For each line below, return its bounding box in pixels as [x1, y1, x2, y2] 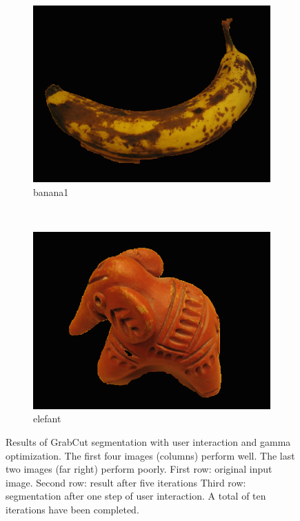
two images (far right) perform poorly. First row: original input [6, 462, 272, 476]
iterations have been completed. [6, 502, 139, 517]
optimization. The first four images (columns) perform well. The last [6, 448, 295, 462]
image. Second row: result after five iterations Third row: [6, 475, 246, 489]
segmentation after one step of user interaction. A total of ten [6, 489, 266, 503]
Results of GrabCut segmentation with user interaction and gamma [6, 435, 291, 449]
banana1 [33, 184, 69, 199]
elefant [33, 411, 61, 426]
